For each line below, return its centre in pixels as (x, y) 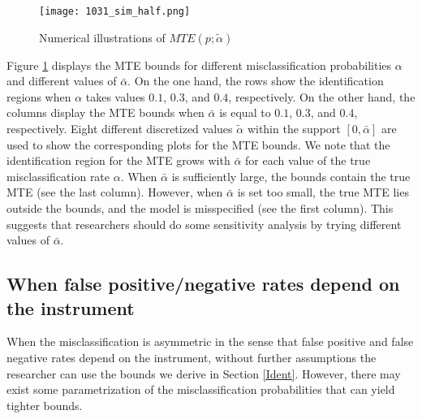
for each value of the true (308, 160)
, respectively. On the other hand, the (322, 96)
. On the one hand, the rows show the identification (256, 81)
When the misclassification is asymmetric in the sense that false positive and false (210, 341)
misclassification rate (58, 176)
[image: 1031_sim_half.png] (115, 11)
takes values (115, 96)
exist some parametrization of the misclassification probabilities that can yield (201, 389)
